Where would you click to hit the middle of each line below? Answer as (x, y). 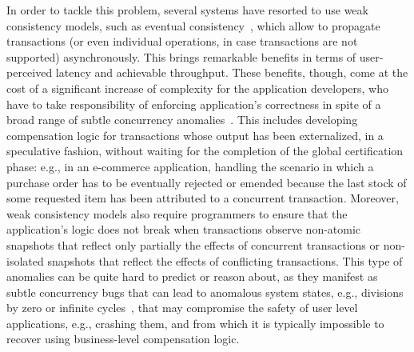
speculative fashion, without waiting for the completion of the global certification (205, 151)
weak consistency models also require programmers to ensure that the (177, 213)
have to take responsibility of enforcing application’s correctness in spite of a (194, 104)
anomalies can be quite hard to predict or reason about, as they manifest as (192, 276)
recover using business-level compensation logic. (123, 339)
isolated (25, 260)
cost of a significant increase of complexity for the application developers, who (197, 88)
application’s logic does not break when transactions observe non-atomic (184, 229)
